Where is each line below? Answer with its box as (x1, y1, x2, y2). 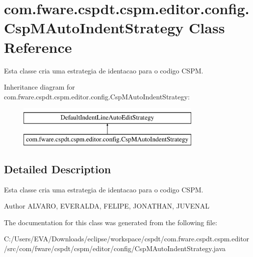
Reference (4, 37, 72, 57)
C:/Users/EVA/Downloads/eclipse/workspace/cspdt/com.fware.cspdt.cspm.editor (4, 234, 250, 244)
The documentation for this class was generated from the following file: (4, 217, 217, 227)
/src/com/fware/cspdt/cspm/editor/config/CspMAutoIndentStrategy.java (4, 243, 226, 254)
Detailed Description (4, 161, 111, 176)
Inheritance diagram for (4, 82, 75, 92)
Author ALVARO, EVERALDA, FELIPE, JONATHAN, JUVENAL (4, 201, 209, 211)
